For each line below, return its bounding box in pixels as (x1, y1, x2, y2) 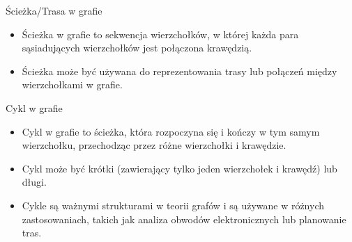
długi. (22, 175, 47, 189)
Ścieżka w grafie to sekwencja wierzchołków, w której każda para (22, 26, 299, 41)
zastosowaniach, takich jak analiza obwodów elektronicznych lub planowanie (22, 211, 346, 226)
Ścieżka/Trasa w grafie (6, 3, 102, 17)
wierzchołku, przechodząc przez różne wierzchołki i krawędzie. (22, 138, 286, 152)
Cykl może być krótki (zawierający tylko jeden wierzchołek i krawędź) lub (22, 161, 337, 175)
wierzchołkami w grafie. (22, 77, 123, 92)
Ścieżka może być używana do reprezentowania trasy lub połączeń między (22, 63, 337, 78)
